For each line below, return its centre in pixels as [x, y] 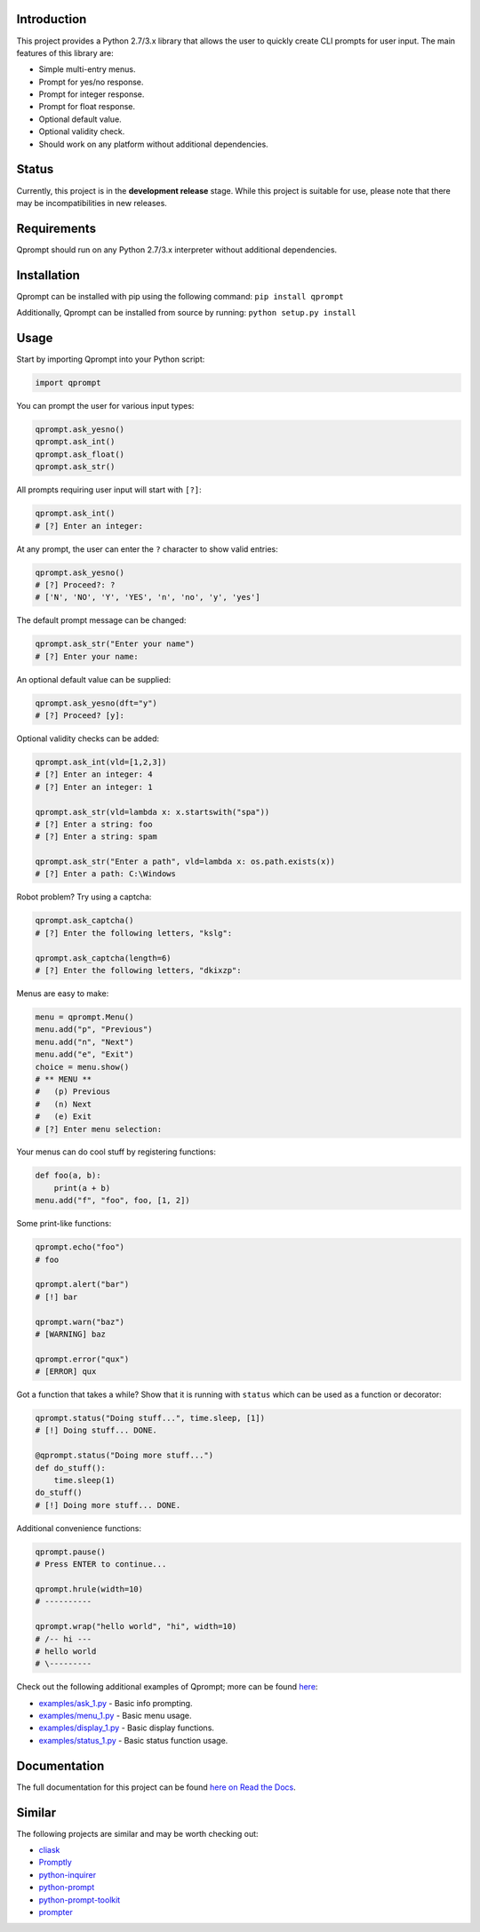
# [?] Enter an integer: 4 [94, 774]
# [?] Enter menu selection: [99, 1129]
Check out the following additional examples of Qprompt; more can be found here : [167, 1687]
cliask [49, 1850]
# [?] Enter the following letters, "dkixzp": [138, 970]
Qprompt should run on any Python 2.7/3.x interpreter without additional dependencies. [177, 250]
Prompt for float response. [87, 107]
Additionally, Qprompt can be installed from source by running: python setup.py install [187, 313]
